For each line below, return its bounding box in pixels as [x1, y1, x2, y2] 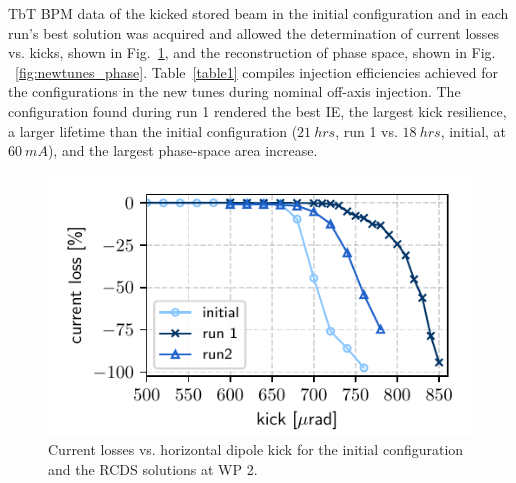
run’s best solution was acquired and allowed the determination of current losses [8, 22, 500, 43]
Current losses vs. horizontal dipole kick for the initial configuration [48, 438, 464, 459]
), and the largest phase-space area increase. [47, 140, 318, 161]
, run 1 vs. [335, 120, 398, 141]
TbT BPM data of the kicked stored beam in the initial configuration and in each [8, 3, 509, 23]
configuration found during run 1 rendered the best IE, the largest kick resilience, [8, 100, 507, 121]
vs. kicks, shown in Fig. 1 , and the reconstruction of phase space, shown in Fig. [8, 42, 496, 63]
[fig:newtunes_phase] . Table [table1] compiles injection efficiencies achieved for [15, 61, 498, 82]
